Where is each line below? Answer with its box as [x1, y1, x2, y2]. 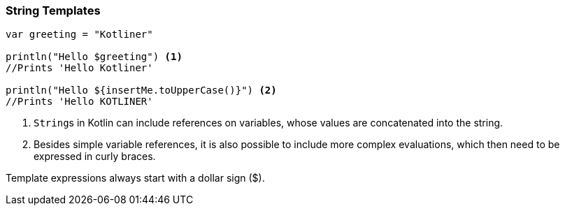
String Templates [6, 3, 101, 17]
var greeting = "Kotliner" [6, 29, 153, 41]
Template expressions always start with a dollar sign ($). [6, 172, 265, 184]
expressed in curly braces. [34, 150, 156, 163]
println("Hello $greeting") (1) [6, 51, 183, 63]
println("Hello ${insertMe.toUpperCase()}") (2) [6, 85, 277, 96]
